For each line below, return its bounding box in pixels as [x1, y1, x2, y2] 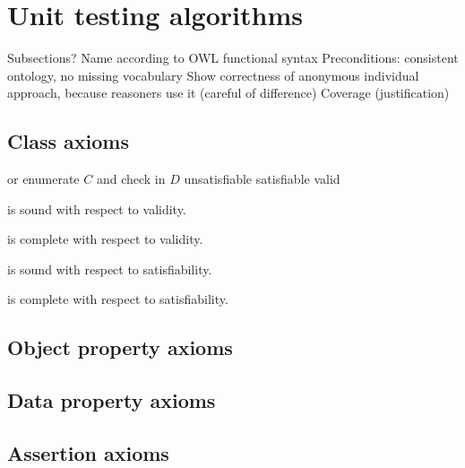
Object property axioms [7, 334, 233, 361]
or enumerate [7, 169, 80, 188]
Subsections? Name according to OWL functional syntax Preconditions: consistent [7, 48, 459, 67]
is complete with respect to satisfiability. [7, 290, 228, 308]
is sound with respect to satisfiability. [7, 259, 212, 278]
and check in [96, 169, 166, 188]
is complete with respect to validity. [7, 230, 203, 248]
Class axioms [7, 127, 129, 155]
